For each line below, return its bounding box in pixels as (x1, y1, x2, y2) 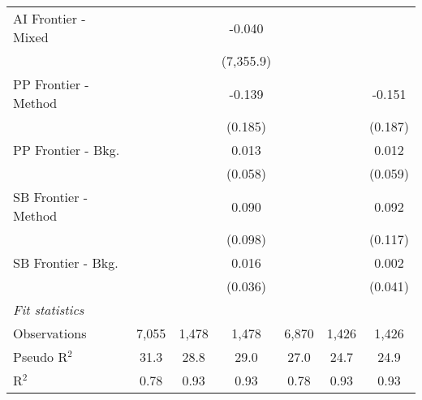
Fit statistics (13, 300, 84, 319)
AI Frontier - (13, 9, 86, 28)
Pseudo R (13, 347, 68, 366)
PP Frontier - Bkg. (13, 140, 120, 159)
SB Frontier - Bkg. (13, 253, 118, 272)
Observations (13, 324, 87, 342)
